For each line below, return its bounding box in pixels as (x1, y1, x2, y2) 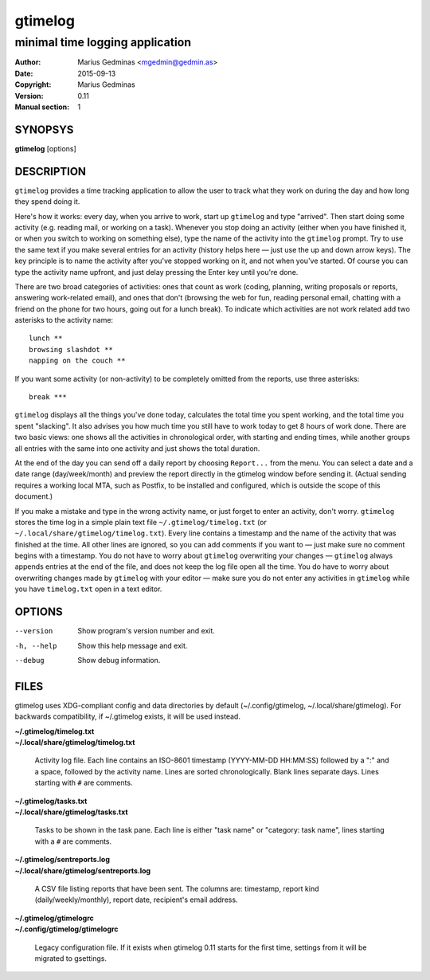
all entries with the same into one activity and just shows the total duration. (14, 443, 260, 453)
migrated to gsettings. (34, 953, 107, 963)
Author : (14, 57, 41, 67)
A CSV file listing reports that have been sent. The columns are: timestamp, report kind (34, 884, 319, 893)
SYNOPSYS (14, 123, 74, 136)
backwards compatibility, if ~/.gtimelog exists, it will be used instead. (14, 711, 240, 721)
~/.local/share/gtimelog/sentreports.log (14, 865, 151, 876)
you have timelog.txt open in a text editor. (14, 584, 162, 594)
